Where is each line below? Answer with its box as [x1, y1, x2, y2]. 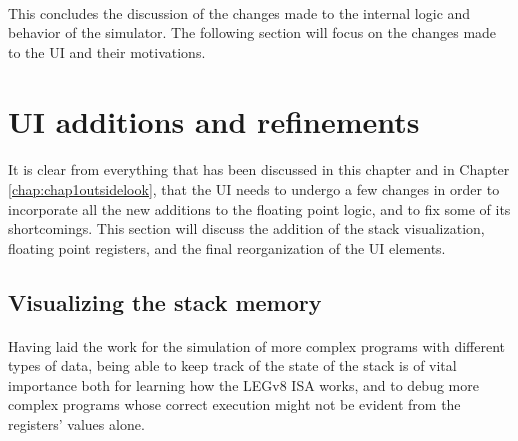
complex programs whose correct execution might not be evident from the [8, 394, 461, 415]
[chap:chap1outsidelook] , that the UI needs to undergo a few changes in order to [8, 178, 500, 199]
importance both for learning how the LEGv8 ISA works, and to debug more [8, 374, 479, 395]
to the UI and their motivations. [8, 41, 206, 62]
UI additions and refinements [8, 100, 420, 141]
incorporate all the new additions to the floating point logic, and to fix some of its [8, 198, 511, 219]
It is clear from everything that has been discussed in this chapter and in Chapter [8, 159, 510, 180]
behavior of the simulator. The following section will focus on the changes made [8, 22, 497, 43]
